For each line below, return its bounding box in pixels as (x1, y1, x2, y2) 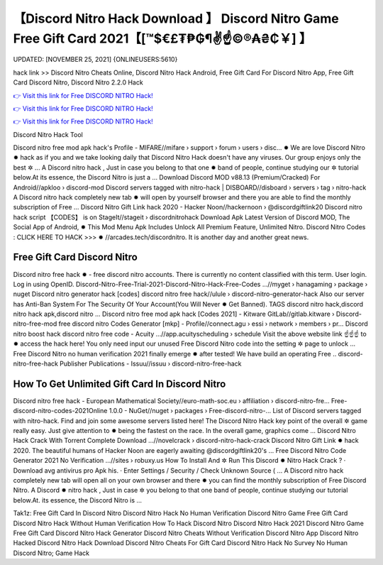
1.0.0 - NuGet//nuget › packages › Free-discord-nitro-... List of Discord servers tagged (109, 407, 362, 415)
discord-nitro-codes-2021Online (13, 407, 108, 415)
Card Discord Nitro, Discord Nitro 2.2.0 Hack (13, 78, 143, 87)
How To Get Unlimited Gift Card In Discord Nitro (13, 378, 226, 390)
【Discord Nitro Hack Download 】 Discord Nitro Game (13, 11, 340, 26)
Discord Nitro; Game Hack (13, 549, 90, 557)
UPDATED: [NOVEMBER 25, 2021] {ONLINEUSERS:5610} (13, 55, 178, 64)
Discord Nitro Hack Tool (13, 130, 83, 138)
